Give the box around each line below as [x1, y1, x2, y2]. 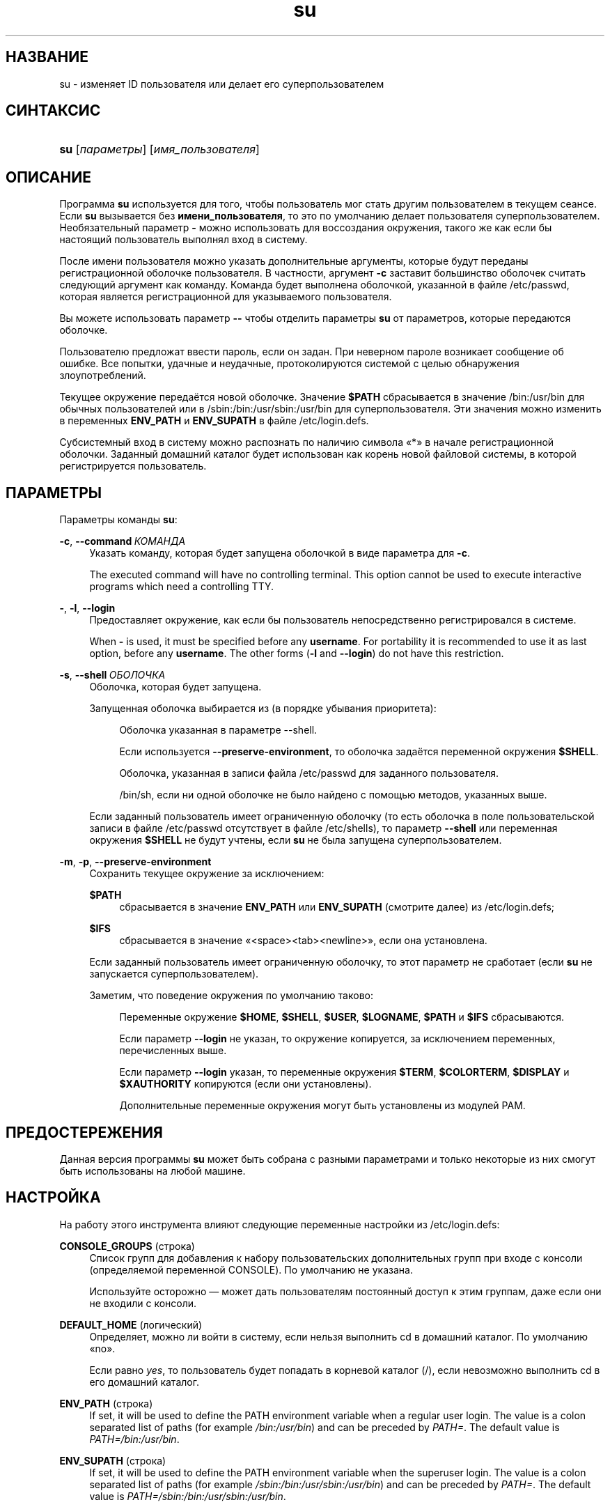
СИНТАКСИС [6, 102, 101, 120]
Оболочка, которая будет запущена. [89, 681, 262, 693]
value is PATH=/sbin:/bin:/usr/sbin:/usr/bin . [89, 1490, 286, 1502]
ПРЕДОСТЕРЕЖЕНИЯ [6, 1123, 163, 1141]
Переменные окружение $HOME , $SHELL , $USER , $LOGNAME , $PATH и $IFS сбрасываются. [119, 1011, 564, 1023]
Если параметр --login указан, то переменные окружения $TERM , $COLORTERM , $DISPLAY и [119, 1066, 570, 1079]
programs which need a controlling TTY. [89, 580, 274, 593]
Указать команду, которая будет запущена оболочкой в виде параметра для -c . [89, 547, 470, 559]
